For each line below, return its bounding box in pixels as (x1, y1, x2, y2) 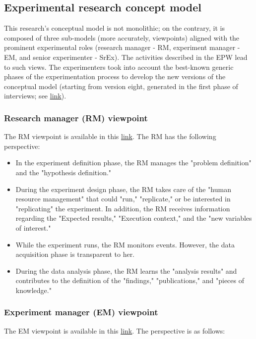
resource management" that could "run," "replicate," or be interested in (15, 194, 231, 204)
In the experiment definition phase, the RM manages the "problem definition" (15, 157, 252, 168)
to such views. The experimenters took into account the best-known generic (4, 61, 234, 72)
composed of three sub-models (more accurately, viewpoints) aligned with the (4, 32, 240, 43)
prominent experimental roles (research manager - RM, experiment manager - (4, 42, 240, 52)
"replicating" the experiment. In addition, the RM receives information (15, 203, 230, 213)
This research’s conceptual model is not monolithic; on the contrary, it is (4, 23, 225, 33)
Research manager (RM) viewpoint (4, 111, 148, 124)
